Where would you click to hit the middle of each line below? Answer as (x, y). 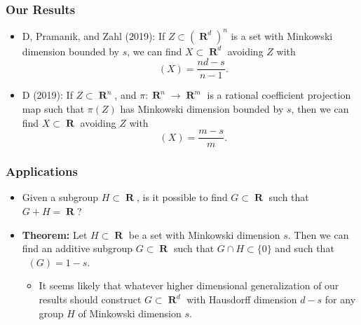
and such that (305, 248)
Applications (42, 171)
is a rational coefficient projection (279, 95)
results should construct (90, 299)
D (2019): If (47, 95)
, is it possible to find (182, 197)
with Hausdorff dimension (242, 299)
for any (340, 299)
